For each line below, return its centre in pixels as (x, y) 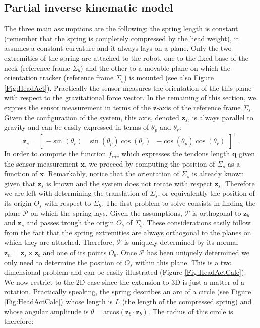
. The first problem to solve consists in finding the (178, 203)
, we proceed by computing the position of (150, 163)
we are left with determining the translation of (76, 193)
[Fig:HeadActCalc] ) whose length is (58, 301)
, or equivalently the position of (206, 193)
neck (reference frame (37, 68)
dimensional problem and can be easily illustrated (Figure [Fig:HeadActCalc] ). (125, 272)
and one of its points (75, 252)
